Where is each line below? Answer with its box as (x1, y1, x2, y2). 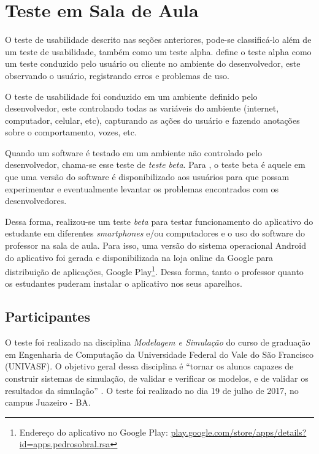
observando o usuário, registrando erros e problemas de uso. (5, 69, 229, 81)
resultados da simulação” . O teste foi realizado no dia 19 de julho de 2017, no (5, 384, 299, 396)
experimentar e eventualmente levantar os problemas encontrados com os (5, 182, 279, 195)
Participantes (5, 307, 90, 326)
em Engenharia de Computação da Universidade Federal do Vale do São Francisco (5, 347, 313, 360)
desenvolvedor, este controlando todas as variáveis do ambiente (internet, (5, 102, 279, 115)
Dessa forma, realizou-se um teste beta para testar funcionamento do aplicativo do (5, 214, 313, 227)
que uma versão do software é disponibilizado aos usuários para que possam (5, 170, 290, 183)
